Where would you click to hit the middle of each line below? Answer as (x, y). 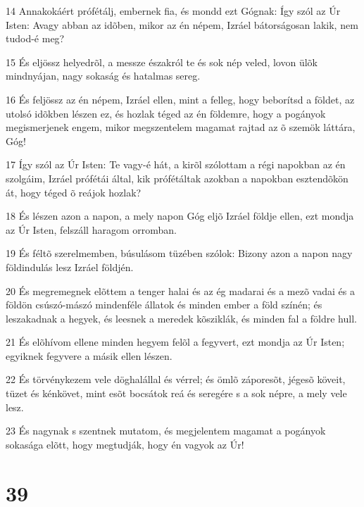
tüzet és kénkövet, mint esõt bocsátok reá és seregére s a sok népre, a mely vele (176, 393)
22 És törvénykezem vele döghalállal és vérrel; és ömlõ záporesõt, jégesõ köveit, (176, 379)
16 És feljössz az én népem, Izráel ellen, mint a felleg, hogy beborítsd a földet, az (180, 99)
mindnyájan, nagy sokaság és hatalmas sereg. (103, 76)
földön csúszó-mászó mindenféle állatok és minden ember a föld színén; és (164, 305)
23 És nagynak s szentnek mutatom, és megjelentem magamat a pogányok (166, 431)
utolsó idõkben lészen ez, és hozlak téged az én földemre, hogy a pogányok (166, 113)
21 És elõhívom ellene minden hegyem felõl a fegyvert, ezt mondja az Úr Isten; (175, 342)
